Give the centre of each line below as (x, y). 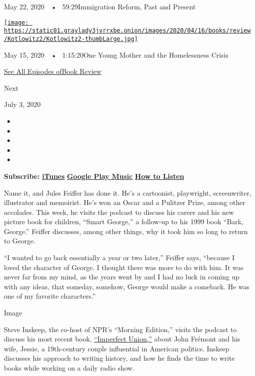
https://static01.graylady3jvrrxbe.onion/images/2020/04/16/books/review (127, 31)
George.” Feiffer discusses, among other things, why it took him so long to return (126, 231)
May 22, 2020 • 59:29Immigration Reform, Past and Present (100, 6)
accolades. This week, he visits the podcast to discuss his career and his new (119, 212)
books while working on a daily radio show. (69, 368)
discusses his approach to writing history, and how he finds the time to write (119, 358)
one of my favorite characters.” (50, 296)
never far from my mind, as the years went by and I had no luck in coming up (122, 277)
